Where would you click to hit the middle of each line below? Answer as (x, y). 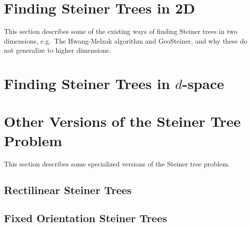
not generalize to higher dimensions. (58, 50)
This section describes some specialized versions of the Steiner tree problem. (117, 163)
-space (203, 83)
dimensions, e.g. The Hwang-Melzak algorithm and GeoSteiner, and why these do (126, 40)
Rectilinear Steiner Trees (68, 189)
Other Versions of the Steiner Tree (122, 121)
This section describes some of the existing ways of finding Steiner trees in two (121, 31)
